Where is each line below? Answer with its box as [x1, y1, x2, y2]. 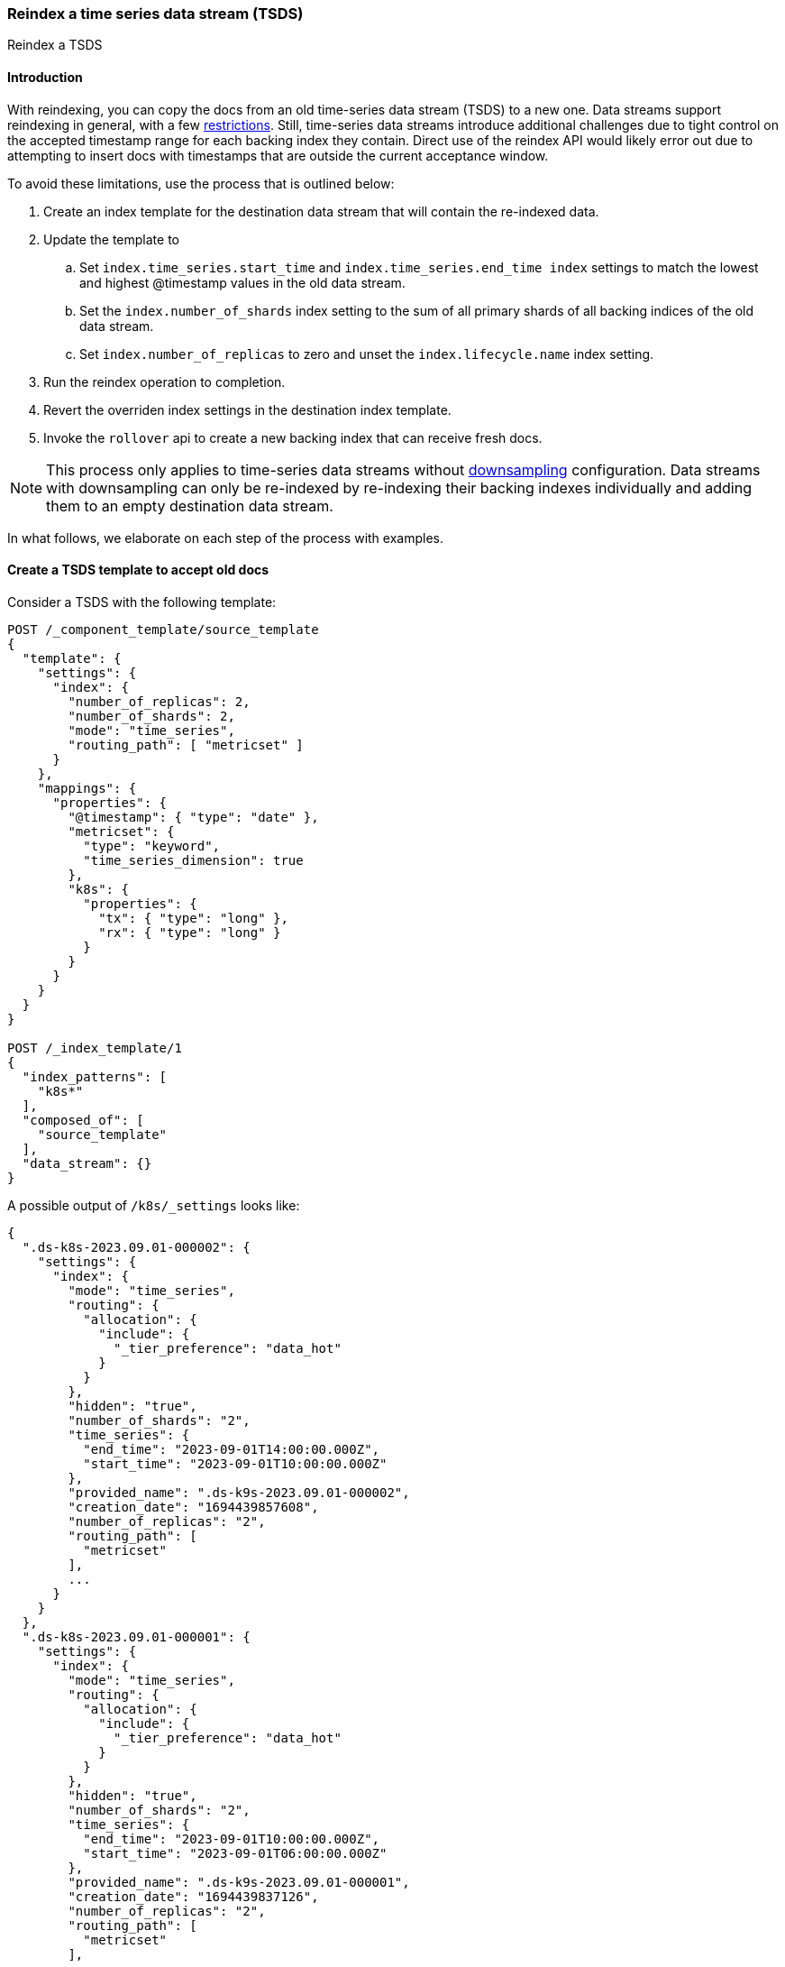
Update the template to [43, 231, 179, 247]
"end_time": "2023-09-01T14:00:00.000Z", [83, 1441, 380, 1457]
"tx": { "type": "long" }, [98, 910, 288, 925]
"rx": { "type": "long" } [98, 924, 281, 940]
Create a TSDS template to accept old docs [7, 562, 269, 578]
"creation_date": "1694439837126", [68, 1889, 319, 1904]
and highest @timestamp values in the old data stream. [79, 274, 406, 290]
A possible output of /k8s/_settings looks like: [7, 1197, 300, 1213]
